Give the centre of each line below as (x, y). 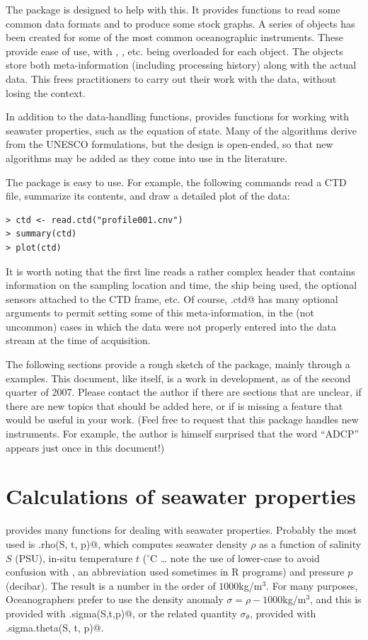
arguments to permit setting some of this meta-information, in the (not (160, 313)
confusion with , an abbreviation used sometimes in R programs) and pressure (175, 572)
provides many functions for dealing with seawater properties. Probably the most (182, 530)
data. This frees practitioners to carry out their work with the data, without (171, 78)
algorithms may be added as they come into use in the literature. (147, 158)
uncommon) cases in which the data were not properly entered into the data (171, 326)
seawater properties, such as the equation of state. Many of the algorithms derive (182, 130)
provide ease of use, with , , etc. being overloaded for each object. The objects (174, 51)
